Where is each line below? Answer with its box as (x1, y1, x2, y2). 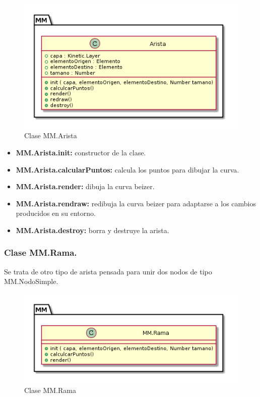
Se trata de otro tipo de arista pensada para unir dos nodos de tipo (4, 266, 212, 276)
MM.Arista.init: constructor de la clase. (16, 147, 146, 157)
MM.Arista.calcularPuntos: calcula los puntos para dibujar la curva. (16, 164, 239, 175)
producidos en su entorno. (16, 208, 96, 218)
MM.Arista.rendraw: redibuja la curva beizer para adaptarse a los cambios (16, 198, 256, 208)
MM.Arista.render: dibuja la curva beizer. (16, 181, 155, 192)
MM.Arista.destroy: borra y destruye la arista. (16, 224, 169, 235)
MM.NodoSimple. (4, 276, 58, 287)
